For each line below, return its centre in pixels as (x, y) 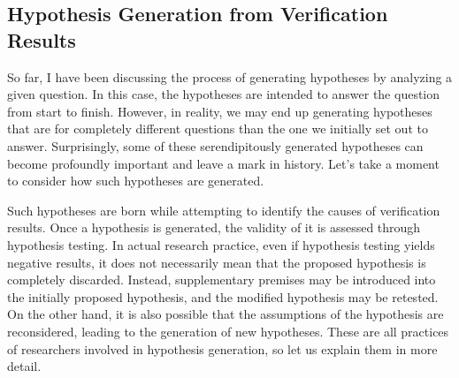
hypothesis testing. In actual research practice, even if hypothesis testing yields (221, 244)
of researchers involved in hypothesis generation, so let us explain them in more (222, 348)
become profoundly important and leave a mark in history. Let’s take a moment (223, 163)
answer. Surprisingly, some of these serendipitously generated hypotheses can (215, 145)
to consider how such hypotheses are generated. (136, 181)
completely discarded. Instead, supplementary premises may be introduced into (222, 280)
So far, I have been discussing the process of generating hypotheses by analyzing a (230, 76)
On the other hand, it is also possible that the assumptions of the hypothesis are (226, 314)
